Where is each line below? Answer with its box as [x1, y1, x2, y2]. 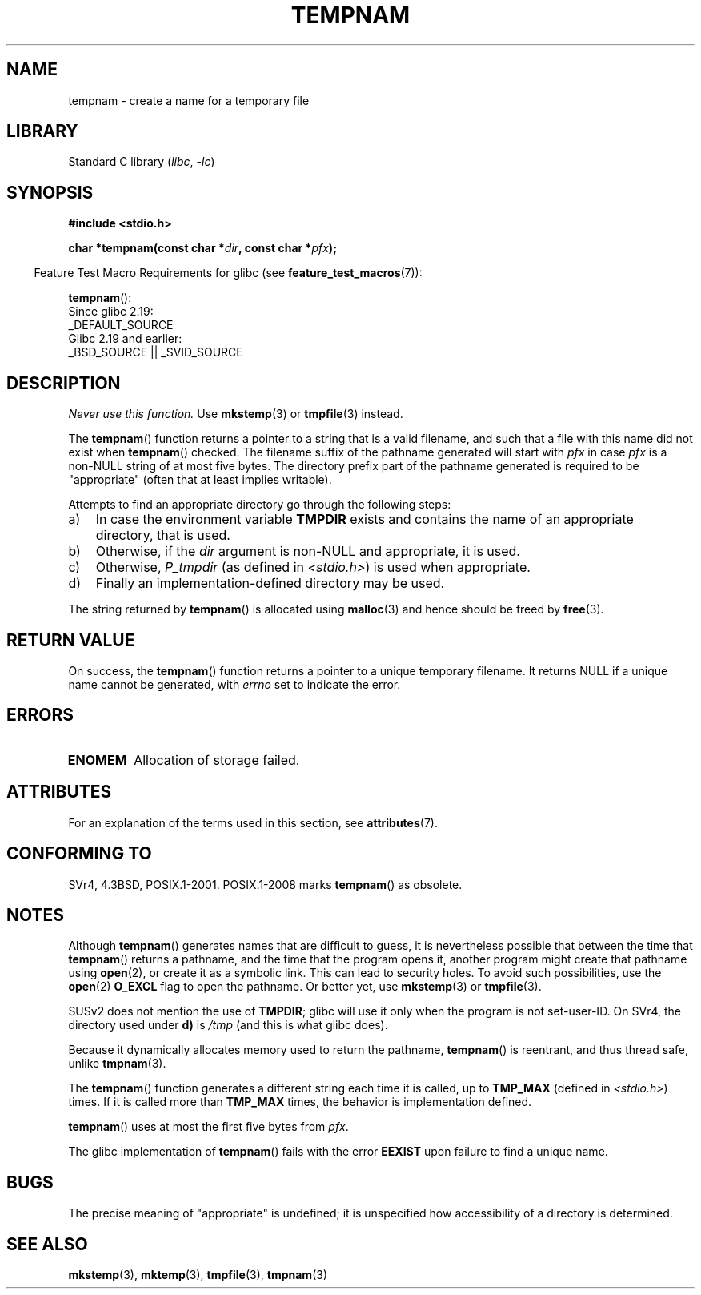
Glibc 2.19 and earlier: [68, 332, 182, 346]
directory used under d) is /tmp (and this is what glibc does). [68, 1018, 388, 1032]
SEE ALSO [6, 1233, 88, 1254]
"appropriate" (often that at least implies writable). [68, 473, 332, 487]
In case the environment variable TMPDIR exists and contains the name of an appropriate [95, 511, 634, 528]
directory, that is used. [95, 527, 230, 544]
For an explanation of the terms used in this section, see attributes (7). [68, 815, 438, 830]
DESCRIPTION [6, 372, 121, 393]
